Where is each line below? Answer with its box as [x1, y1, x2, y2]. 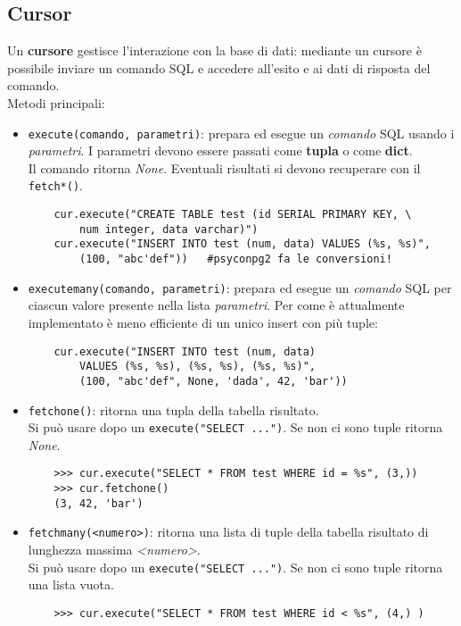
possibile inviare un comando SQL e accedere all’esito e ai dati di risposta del [7, 58, 431, 77]
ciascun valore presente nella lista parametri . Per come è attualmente [28, 296, 405, 314]
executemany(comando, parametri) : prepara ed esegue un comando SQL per [28, 278, 452, 296]
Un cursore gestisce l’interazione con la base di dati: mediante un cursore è [7, 41, 422, 60]
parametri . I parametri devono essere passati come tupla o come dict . [28, 141, 413, 160]
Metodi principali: [7, 93, 105, 112]
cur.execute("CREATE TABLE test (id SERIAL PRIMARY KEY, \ [54, 208, 412, 221]
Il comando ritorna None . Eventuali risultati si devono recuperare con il [28, 158, 421, 177]
